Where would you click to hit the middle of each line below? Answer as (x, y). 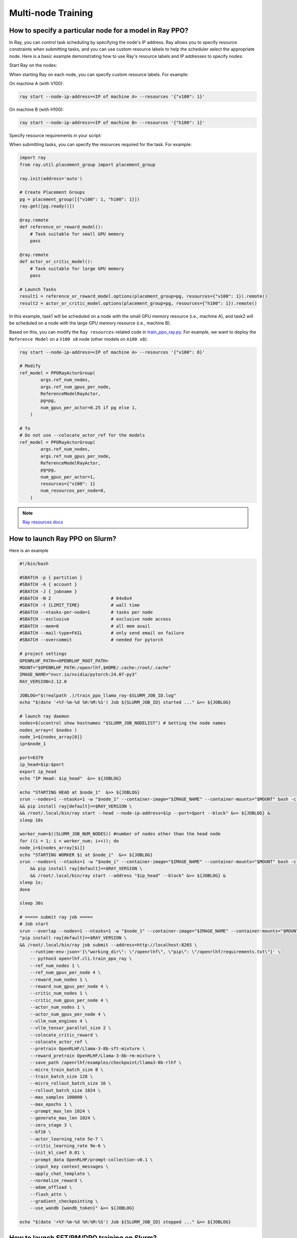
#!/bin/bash (34, 564)
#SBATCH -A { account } (49, 585)
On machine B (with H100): (36, 109)
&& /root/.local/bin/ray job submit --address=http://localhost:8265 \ (108, 945)
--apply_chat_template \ (60, 1173)
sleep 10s (31, 820)
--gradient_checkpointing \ (64, 1201)
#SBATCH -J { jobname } (49, 591)
